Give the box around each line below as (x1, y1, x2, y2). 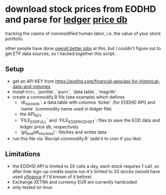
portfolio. (5, 36, 24, 42)
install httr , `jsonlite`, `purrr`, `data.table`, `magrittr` (12, 88, 117, 95)
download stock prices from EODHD (5, 3, 156, 15)
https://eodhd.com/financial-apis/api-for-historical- (55, 78, 161, 84)
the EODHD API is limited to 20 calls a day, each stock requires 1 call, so (12, 163, 160, 169)
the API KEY (19, 111, 42, 118)
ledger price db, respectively (19, 124, 79, 130)
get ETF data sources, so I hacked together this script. (5, 51, 116, 57)
